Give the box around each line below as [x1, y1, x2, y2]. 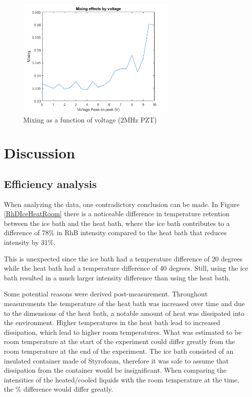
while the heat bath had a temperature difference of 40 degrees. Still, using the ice [4, 263, 248, 273]
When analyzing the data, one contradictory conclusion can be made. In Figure [4, 199, 240, 209]
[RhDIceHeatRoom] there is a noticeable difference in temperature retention [4, 208, 230, 219]
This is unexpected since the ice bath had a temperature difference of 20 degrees [4, 253, 243, 263]
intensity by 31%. [4, 237, 56, 247]
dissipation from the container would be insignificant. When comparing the [4, 365, 227, 375]
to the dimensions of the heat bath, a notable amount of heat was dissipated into [4, 308, 245, 318]
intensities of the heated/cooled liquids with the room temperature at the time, [4, 374, 239, 384]
